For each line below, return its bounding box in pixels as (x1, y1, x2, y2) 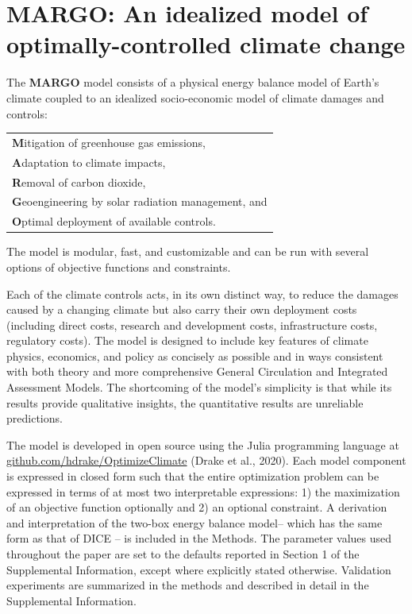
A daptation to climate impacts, (12, 153, 166, 170)
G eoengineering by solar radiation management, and (12, 193, 268, 210)
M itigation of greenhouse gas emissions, (12, 133, 206, 150)
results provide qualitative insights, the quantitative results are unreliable (6, 394, 364, 411)
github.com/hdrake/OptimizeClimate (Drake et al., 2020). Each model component (6, 452, 406, 469)
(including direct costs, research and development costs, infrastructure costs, (6, 316, 378, 333)
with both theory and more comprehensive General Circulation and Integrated (6, 363, 388, 380)
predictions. (6, 410, 63, 427)
